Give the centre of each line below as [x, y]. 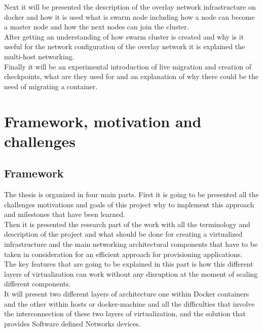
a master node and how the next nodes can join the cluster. [97, 27]
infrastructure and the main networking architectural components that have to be [131, 244]
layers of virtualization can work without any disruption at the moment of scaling [131, 273]
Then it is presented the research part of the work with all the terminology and [127, 224]
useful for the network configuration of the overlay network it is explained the [125, 46]
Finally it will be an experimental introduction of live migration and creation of [128, 66]
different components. [37, 284]
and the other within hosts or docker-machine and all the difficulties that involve [129, 303]
